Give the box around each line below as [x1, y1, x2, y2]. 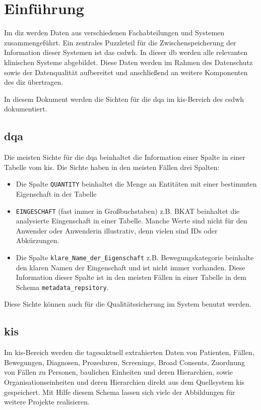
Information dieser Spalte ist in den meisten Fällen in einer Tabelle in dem [16, 272, 246, 282]
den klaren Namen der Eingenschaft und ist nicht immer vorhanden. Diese [16, 262, 245, 272]
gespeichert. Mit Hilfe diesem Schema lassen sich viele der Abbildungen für [4, 386, 235, 397]
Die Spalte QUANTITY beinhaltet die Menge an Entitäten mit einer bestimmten [16, 179, 257, 189]
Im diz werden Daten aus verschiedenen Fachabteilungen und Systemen [4, 27, 225, 38]
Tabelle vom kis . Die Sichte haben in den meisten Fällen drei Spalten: [4, 161, 220, 172]
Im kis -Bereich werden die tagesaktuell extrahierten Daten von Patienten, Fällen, [4, 347, 254, 358]
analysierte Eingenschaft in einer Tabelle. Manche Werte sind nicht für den [16, 215, 247, 226]
